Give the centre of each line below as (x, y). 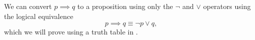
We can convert (28, 6)
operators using (227, 6)
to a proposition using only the (125, 6)
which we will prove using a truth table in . (71, 32)
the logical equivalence (39, 16)
